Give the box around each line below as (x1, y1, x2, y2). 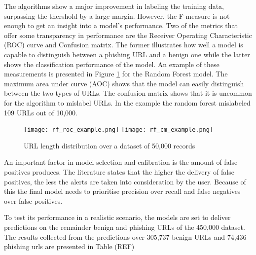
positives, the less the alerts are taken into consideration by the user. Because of (4, 176, 246, 186)
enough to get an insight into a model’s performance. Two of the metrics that (4, 20, 238, 31)
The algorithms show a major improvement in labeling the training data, (4, 1, 224, 11)
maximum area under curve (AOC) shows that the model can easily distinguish (4, 78, 244, 88)
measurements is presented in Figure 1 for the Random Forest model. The (4, 69, 228, 79)
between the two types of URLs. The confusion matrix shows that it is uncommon (4, 88, 252, 98)
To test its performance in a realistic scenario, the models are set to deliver (4, 212, 231, 222)
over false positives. (4, 195, 63, 206)
